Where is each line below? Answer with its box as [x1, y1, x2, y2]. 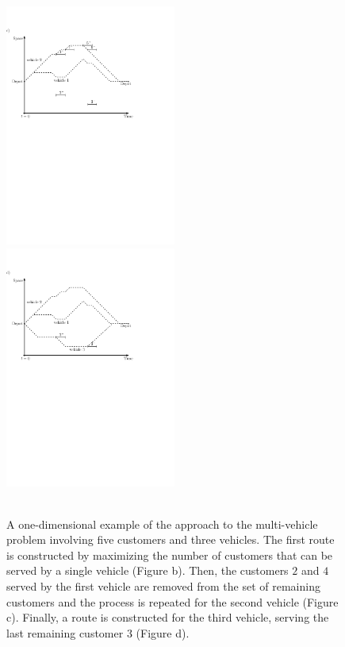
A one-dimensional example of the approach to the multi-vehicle [6, 515, 318, 532]
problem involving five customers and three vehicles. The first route [6, 531, 335, 548]
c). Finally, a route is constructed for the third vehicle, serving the [6, 609, 329, 626]
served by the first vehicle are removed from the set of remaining [6, 578, 320, 595]
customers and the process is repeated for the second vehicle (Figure [6, 593, 339, 610]
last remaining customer [6, 624, 124, 641]
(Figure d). [136, 624, 190, 641]
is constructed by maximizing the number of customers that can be [6, 546, 333, 563]
